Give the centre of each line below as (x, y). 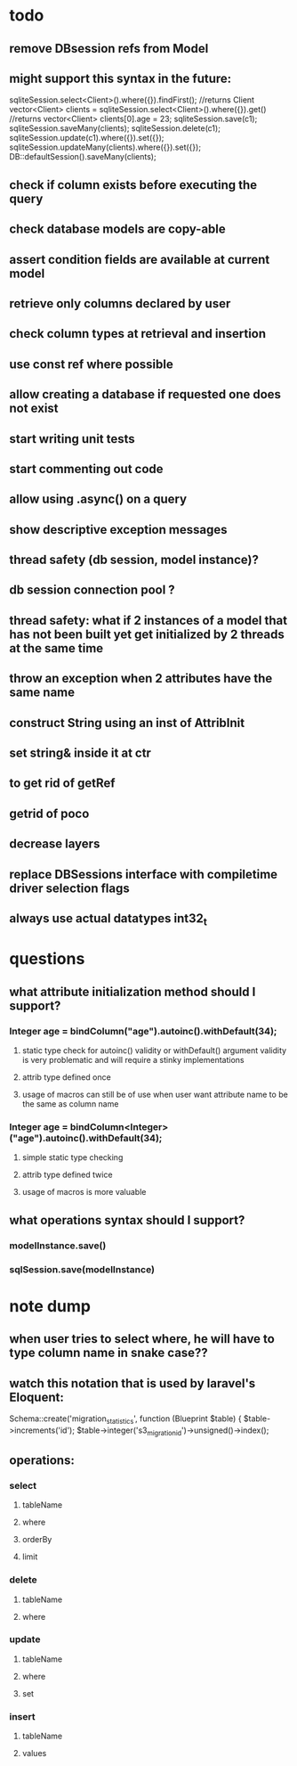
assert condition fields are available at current (140, 259)
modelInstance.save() (58, 1246)
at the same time (56, 648)
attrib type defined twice (67, 1175)
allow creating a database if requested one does (145, 394)
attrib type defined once (66, 1077)
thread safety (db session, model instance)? (134, 560)
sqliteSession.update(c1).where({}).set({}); (87, 138)
